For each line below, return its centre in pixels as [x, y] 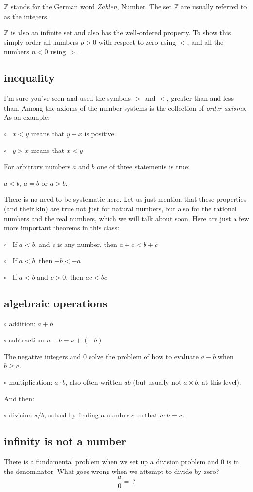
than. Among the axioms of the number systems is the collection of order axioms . [125, 107]
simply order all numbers [41, 42]
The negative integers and [43, 356]
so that [147, 415]
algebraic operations [56, 303]
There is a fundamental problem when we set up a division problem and [111, 462]
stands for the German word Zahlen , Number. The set [91, 6]
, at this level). [219, 382]
